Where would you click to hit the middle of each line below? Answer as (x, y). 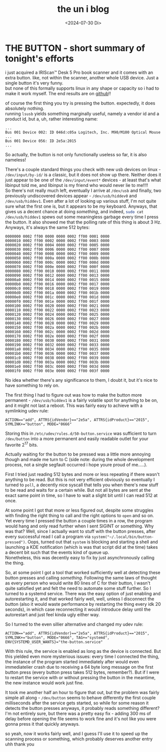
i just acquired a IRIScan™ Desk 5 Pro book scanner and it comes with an (79, 72)
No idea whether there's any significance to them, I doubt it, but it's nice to (81, 380)
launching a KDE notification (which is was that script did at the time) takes (82, 547)
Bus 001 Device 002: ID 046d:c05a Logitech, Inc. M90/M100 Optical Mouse (83, 132)
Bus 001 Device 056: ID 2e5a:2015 (41, 141)
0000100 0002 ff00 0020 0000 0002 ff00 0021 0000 (57, 306)
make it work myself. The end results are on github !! (58, 93)
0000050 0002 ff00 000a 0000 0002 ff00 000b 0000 (57, 258)
